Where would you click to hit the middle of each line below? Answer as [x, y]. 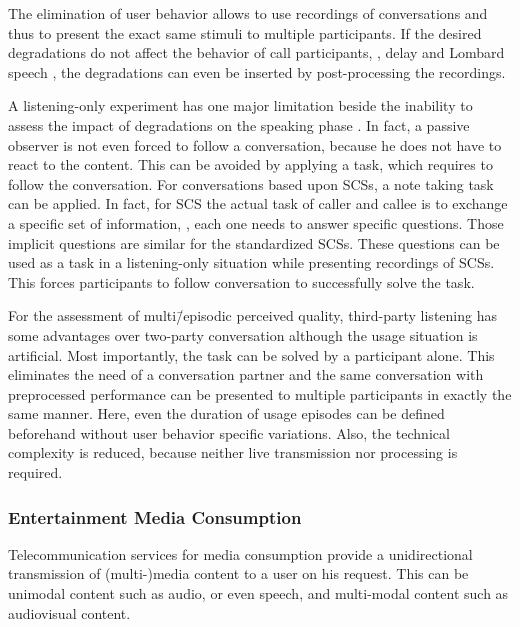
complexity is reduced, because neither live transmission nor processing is [233, 452]
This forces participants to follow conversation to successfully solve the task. [241, 281]
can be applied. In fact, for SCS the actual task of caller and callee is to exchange [258, 203]
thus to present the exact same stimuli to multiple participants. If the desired [245, 32]
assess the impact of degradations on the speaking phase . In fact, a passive [239, 124]
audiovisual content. [69, 612]
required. [35, 472]
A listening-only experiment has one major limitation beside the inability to [240, 105]
